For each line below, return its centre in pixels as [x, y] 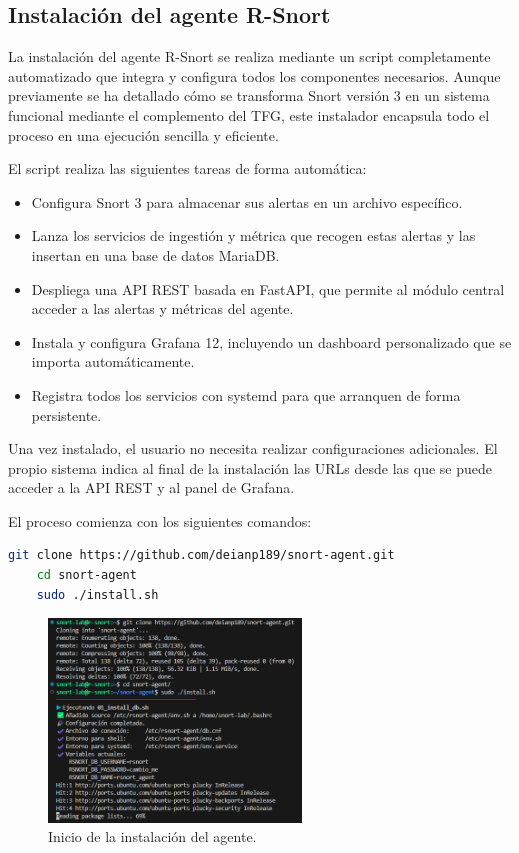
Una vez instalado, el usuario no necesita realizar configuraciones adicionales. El [253, 448]
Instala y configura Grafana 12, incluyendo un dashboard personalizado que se [271, 341]
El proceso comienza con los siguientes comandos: [160, 520]
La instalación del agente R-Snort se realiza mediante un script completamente [249, 56]
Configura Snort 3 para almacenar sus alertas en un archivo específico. [247, 201]
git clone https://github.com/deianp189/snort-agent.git [201, 555]
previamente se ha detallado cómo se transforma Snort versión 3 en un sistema [249, 95]
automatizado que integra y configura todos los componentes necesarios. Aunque [254, 75]
